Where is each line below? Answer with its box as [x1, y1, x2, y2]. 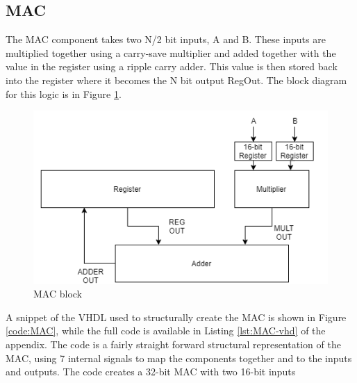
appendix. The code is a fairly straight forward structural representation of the [6, 336, 341, 351]
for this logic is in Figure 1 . [6, 86, 122, 101]
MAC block [33, 286, 82, 301]
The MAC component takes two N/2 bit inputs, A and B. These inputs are [6, 32, 326, 47]
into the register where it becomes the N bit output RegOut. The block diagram [6, 72, 347, 87]
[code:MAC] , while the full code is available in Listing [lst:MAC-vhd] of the [6, 323, 326, 338]
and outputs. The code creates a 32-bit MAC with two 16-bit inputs [6, 364, 296, 379]
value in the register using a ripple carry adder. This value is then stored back [6, 59, 338, 74]
